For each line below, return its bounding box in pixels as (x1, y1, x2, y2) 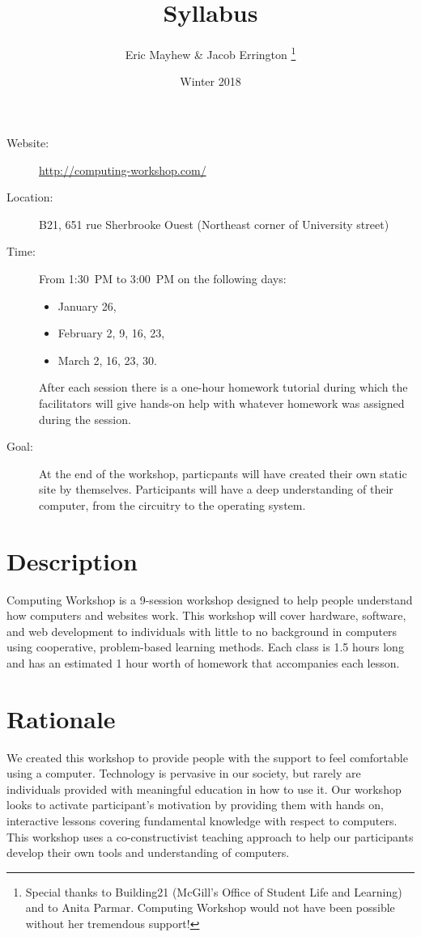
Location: (6, 189, 53, 206)
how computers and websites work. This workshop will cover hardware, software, (6, 607, 406, 624)
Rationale (6, 702, 116, 735)
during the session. (39, 410, 131, 427)
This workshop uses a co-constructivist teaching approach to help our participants (6, 828, 414, 845)
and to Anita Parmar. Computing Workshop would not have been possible (25, 899, 395, 916)
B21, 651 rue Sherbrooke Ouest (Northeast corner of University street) (39, 215, 389, 232)
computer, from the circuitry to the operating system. (39, 496, 306, 513)
